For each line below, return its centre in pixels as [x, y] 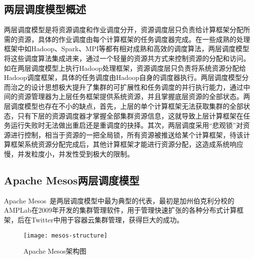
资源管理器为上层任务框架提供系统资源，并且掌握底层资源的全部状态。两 [134, 96]
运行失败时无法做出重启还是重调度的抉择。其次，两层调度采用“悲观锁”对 [127, 125]
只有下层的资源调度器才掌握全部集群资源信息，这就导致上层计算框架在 [130, 115]
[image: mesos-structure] [65, 235]
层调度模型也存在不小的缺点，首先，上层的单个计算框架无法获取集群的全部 [124, 106]
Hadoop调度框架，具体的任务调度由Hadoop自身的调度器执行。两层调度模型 [123, 77]
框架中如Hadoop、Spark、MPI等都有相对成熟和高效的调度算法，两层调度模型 [127, 49]
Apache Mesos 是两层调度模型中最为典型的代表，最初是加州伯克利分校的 [119, 200]
